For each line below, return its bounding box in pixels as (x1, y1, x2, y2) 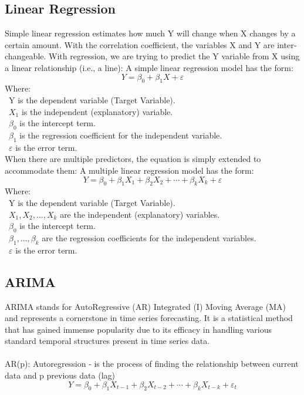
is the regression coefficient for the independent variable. (19, 129, 222, 141)
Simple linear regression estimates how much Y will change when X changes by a (5, 27, 296, 39)
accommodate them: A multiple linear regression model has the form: (5, 164, 254, 176)
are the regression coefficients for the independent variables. (42, 231, 256, 244)
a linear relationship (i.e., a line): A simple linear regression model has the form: (5, 61, 293, 73)
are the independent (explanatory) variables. (60, 208, 220, 220)
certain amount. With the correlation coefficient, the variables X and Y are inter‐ (5, 38, 297, 50)
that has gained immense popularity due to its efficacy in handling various (5, 323, 272, 335)
